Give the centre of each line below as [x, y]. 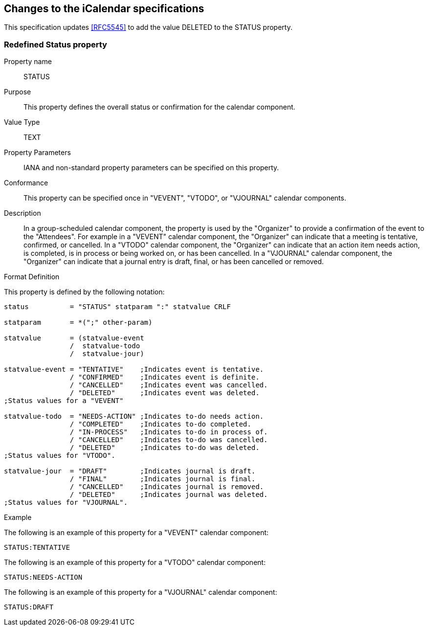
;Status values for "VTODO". [60, 456]
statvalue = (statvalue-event [74, 338]
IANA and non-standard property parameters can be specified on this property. [151, 168]
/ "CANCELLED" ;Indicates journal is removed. [167, 487]
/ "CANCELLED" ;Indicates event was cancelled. [169, 385]
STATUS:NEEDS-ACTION [43, 577]
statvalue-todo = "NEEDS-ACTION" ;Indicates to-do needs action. [134, 416]
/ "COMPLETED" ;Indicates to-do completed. [160, 424]
